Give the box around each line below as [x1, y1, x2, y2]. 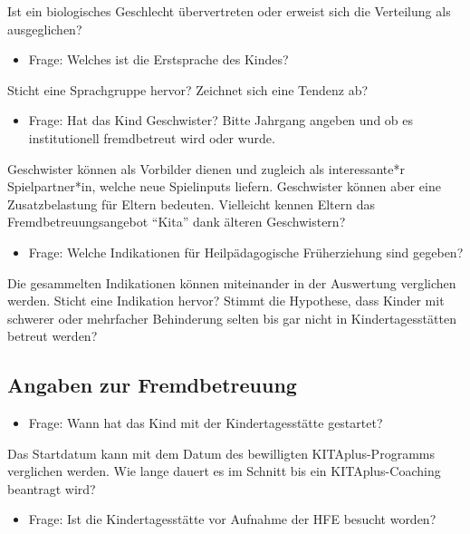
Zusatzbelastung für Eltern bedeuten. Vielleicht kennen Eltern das [7, 194, 375, 213]
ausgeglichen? [7, 19, 82, 38]
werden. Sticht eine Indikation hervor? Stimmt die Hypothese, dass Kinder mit [7, 291, 445, 310]
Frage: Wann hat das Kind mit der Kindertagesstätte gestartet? [28, 413, 383, 432]
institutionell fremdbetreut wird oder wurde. [28, 128, 275, 147]
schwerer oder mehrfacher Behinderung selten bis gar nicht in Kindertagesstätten [7, 308, 456, 327]
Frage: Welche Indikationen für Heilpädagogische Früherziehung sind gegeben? [28, 242, 464, 261]
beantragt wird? [7, 479, 96, 498]
